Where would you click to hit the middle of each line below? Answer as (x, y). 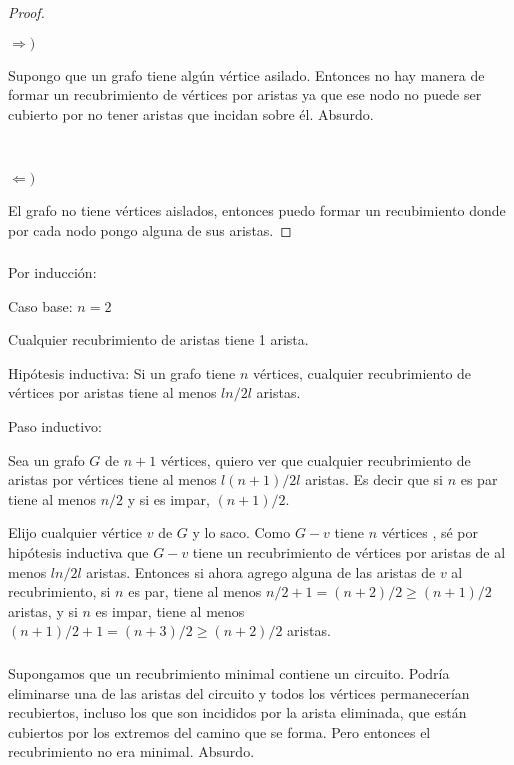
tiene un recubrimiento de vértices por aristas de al (349, 552)
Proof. (26, 12)
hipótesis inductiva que (78, 552)
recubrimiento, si (59, 591)
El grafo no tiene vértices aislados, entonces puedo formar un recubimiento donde (257, 209)
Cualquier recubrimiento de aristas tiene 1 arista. (158, 339)
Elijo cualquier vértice (75, 532)
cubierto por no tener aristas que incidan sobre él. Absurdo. (191, 113)
